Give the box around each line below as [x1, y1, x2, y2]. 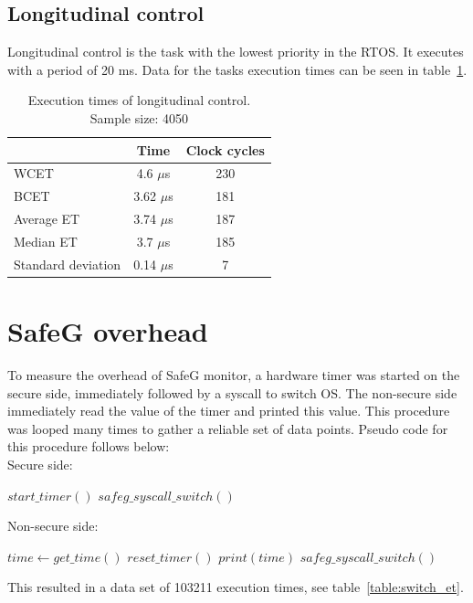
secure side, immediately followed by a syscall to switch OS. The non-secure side [7, 383, 457, 402]
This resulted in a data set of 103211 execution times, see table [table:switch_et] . [7, 577, 464, 597]
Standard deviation [14, 254, 121, 273]
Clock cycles [185, 140, 265, 159]
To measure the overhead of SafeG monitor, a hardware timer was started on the [7, 365, 460, 385]
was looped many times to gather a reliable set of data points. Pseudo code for [7, 418, 448, 438]
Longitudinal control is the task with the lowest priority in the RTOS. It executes [7, 42, 464, 61]
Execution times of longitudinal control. [27, 90, 251, 110]
